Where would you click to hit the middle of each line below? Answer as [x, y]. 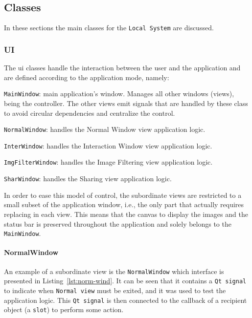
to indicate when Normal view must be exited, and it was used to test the [115, 290]
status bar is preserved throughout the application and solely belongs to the [118, 223]
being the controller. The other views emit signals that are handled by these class [126, 103]
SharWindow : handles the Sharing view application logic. [88, 179]
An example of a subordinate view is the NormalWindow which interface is [114, 271]
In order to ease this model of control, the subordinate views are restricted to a [123, 195]
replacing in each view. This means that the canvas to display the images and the [126, 214]
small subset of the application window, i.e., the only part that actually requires [124, 204]
